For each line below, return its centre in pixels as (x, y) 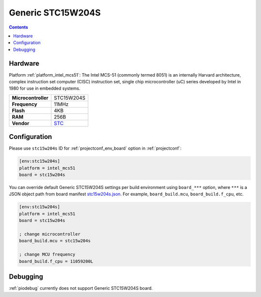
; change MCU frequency (47, 255)
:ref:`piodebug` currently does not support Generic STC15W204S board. (81, 288)
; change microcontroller (50, 234)
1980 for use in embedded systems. (45, 88)
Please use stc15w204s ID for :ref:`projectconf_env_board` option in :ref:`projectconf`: (95, 148)
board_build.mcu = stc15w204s (55, 241)
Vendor (21, 123)
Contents (19, 27)
